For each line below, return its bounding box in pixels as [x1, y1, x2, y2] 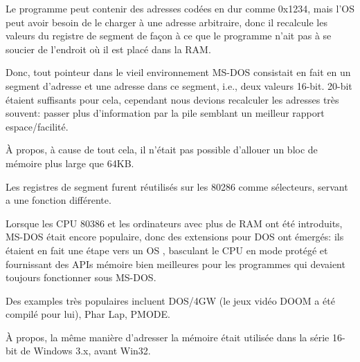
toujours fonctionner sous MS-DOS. [6, 270, 156, 285]
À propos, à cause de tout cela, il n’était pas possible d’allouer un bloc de [6, 142, 318, 157]
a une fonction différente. [6, 193, 111, 207]
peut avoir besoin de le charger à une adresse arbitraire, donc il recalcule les [6, 15, 327, 29]
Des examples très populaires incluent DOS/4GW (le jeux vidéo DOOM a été [6, 293, 335, 307]
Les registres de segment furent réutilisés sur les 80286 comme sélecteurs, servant [6, 179, 348, 193]
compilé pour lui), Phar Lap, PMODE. [6, 307, 170, 321]
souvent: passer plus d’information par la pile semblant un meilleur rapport [6, 106, 325, 120]
